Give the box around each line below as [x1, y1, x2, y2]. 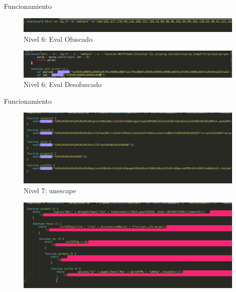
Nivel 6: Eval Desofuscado [24, 79, 102, 89]
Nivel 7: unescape [24, 185, 76, 196]
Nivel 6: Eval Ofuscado [24, 33, 92, 44]
